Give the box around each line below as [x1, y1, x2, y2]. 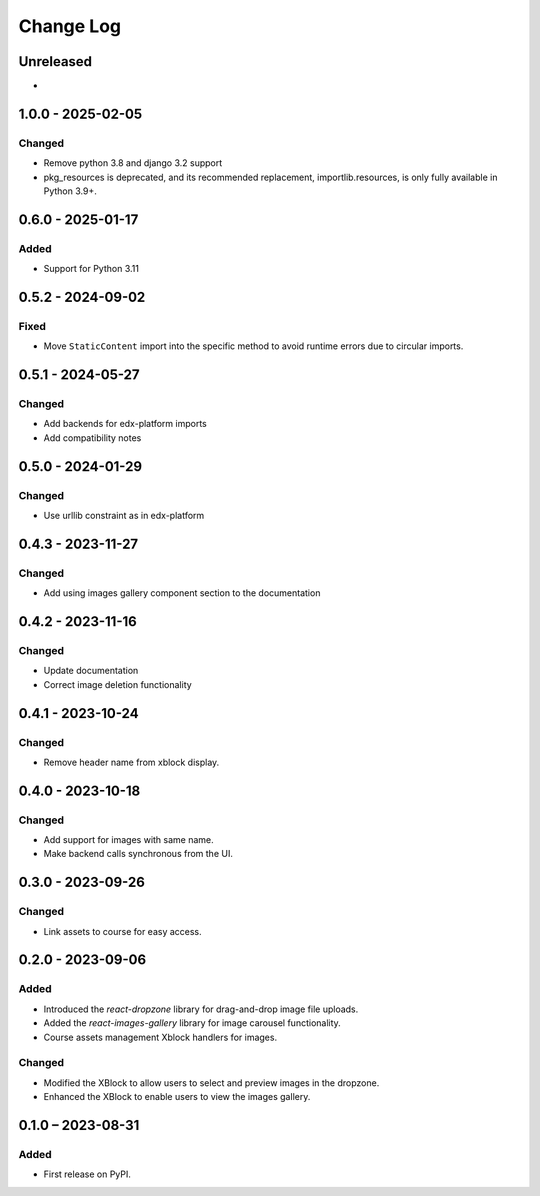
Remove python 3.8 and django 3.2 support [43, 157, 223, 169]
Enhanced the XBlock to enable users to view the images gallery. [43, 1091, 311, 1103]
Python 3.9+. [43, 185, 97, 197]
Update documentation [43, 665, 139, 677]
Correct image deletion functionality [43, 678, 192, 690]
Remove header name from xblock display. [43, 756, 220, 768]
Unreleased [18, 53, 93, 70]
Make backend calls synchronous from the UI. [43, 848, 234, 860]
